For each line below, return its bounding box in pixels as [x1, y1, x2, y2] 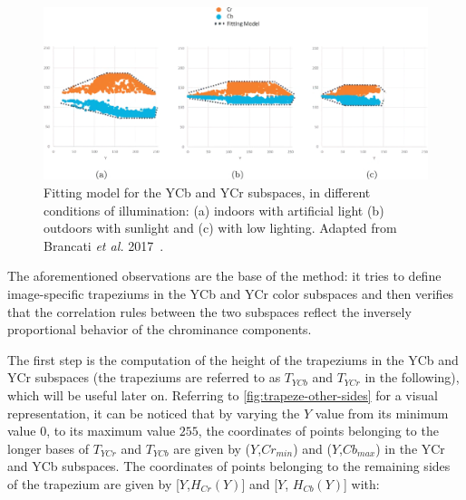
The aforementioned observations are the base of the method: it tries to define [7, 266, 442, 285]
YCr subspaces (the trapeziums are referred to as [7, 368, 281, 387]
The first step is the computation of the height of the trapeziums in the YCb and [7, 350, 459, 369]
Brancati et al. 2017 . [44, 236, 164, 255]
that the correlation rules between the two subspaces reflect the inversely [7, 302, 412, 321]
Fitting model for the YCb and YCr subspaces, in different [44, 183, 371, 202]
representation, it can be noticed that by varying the [7, 403, 300, 422]
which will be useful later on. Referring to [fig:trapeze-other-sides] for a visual [7, 386, 438, 404]
